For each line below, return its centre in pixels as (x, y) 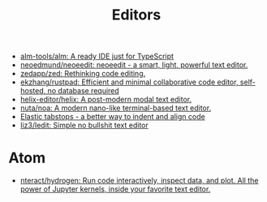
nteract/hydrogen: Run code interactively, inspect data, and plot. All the (139, 181)
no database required (83, 91)
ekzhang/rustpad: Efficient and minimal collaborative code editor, (129, 82)
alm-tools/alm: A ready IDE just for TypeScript (97, 56)
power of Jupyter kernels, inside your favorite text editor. (115, 189)
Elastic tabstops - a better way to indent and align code (112, 117)
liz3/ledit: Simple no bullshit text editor (84, 125)
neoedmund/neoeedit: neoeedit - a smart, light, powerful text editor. (134, 65)
